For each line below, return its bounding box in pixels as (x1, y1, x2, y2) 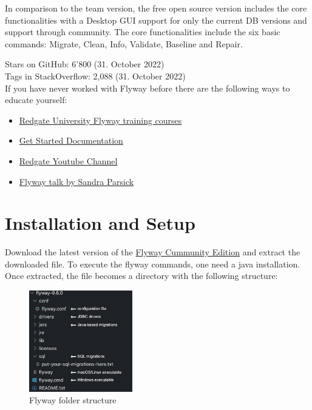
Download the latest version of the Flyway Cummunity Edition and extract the (5, 246, 300, 258)
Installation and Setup (5, 210, 195, 235)
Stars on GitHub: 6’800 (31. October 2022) (5, 58, 164, 70)
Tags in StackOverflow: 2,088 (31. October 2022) (5, 69, 186, 82)
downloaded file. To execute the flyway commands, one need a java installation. (5, 257, 300, 270)
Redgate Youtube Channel (19, 154, 118, 167)
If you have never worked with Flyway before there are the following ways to (5, 81, 290, 94)
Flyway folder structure (29, 394, 117, 406)
